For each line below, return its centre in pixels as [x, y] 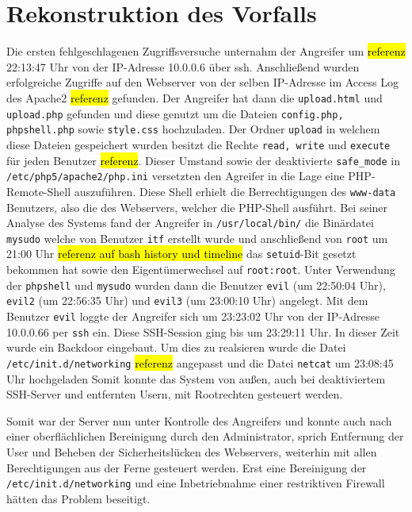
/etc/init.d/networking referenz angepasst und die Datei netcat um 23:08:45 [200, 362]
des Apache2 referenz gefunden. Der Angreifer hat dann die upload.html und [195, 97]
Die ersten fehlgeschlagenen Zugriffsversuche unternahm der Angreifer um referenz [206, 51]
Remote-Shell [39, 191]
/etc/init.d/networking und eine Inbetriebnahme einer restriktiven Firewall [196, 483]
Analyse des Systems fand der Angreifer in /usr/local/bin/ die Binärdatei [190, 223]
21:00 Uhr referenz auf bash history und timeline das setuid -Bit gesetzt [181, 254]
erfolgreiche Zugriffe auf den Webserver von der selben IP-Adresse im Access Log [202, 82]
